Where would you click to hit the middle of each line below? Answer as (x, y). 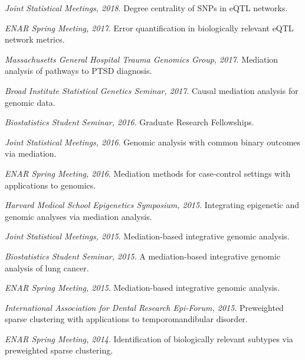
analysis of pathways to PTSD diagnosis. (78, 71)
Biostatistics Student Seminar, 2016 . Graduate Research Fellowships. (129, 122)
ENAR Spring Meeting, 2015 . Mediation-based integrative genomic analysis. (142, 288)
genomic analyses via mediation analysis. (78, 216)
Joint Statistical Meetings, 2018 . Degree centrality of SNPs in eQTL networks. (146, 8)
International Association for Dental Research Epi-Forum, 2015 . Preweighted (144, 307)
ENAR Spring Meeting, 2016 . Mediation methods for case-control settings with (148, 173)
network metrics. (35, 39)
